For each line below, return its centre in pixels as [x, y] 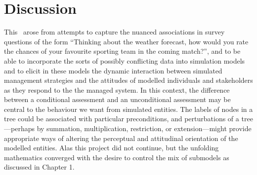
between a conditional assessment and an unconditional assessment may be [117, 99]
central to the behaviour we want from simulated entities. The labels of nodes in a [128, 109]
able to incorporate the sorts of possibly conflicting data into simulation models [125, 60]
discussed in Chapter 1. [39, 167]
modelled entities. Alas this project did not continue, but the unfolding [111, 148]
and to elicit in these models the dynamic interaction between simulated [113, 70]
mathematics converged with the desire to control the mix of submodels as [117, 157]
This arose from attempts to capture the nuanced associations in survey [114, 32]
